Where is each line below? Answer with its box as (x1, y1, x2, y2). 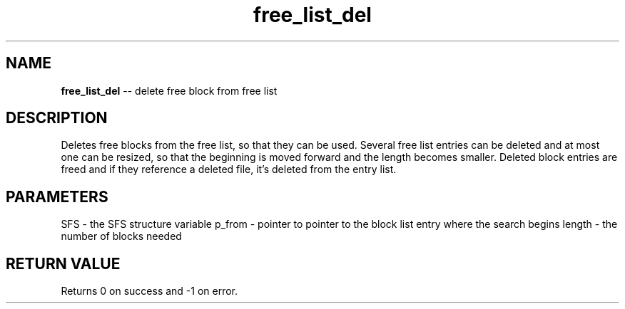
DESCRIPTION (6, 109, 108, 127)
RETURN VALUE (6, 254, 121, 273)
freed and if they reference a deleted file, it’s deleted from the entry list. (61, 163, 397, 176)
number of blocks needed (61, 230, 182, 243)
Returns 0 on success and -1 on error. (61, 285, 238, 298)
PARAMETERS (6, 187, 108, 206)
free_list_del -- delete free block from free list (61, 84, 278, 97)
